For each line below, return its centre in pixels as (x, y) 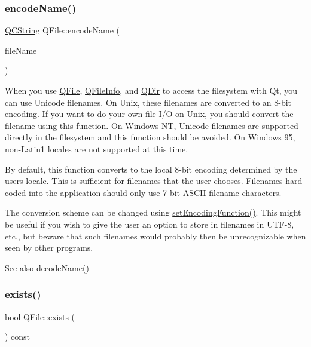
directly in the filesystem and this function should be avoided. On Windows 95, (150, 137)
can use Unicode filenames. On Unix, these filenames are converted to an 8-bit (148, 102)
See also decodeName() (47, 267)
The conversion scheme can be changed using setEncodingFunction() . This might (153, 212)
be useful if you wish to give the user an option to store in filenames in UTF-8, (150, 224)
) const (18, 337)
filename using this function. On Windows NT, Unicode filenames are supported (152, 125)
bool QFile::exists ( (40, 316)
